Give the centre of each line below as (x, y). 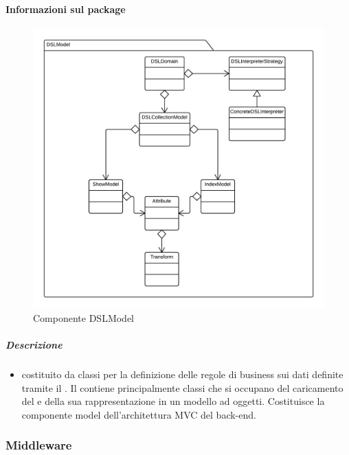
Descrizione (34, 345)
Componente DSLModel (84, 317)
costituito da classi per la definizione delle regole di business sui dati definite (182, 374)
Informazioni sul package (66, 9)
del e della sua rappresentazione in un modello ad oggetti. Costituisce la (173, 401)
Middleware (39, 445)
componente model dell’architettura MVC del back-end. (139, 414)
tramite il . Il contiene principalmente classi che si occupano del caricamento (182, 387)
